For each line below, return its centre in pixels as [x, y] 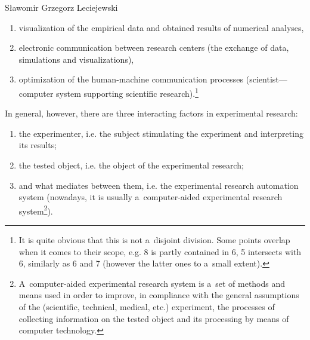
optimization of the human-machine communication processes [131, 79]
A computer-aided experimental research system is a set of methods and [152, 283]
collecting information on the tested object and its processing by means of [154, 318]
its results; [38, 145]
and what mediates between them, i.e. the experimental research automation [159, 185]
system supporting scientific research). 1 [127, 92]
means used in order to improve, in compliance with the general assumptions [159, 295]
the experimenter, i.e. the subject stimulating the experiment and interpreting [161, 133]
